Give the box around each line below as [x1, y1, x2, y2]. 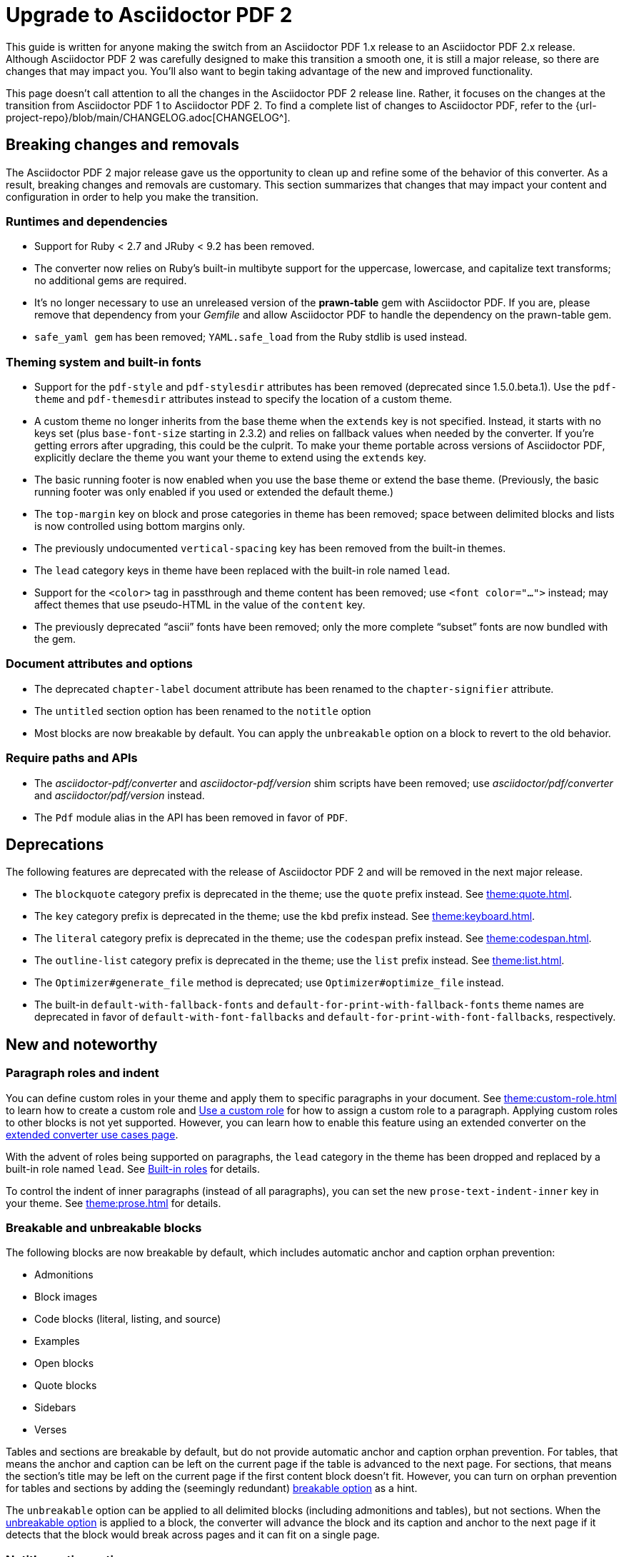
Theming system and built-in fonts [6, 354, 201, 369]
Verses [34, 1423, 67, 1436]
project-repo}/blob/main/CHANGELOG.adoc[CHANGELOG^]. [6, 111, 291, 124]
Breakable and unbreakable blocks [6, 1221, 202, 1236]
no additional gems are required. [34, 274, 187, 287]
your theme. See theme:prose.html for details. [6, 1196, 221, 1209]
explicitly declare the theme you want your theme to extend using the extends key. [34, 451, 426, 464]
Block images [34, 1291, 98, 1303]
